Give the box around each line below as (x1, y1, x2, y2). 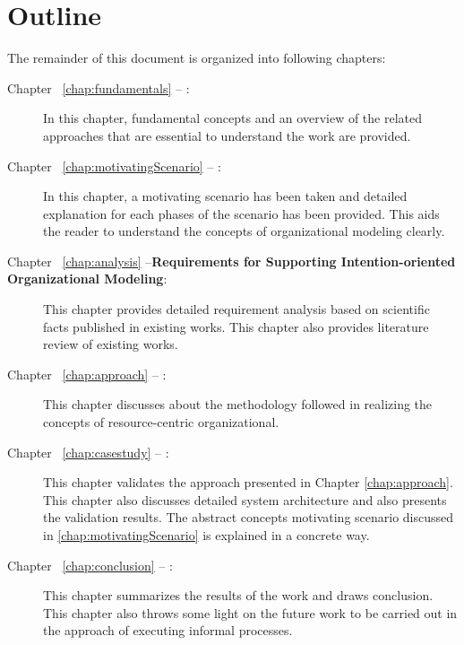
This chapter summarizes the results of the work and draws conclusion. (43, 586, 434, 605)
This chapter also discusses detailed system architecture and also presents (43, 490, 447, 509)
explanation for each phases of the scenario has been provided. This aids (43, 204, 440, 222)
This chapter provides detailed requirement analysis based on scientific (43, 300, 430, 318)
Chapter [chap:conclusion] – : (7, 555, 173, 574)
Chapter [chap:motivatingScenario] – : (7, 156, 221, 175)
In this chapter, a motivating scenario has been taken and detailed (43, 187, 408, 205)
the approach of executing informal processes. (43, 621, 293, 640)
